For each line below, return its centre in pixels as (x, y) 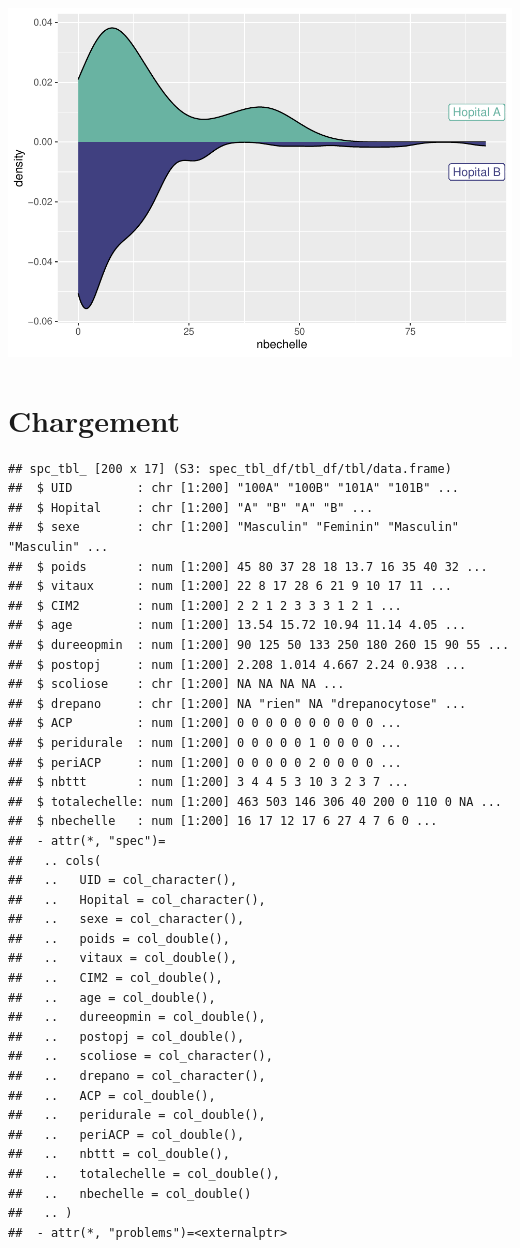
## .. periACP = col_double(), (126, 1134)
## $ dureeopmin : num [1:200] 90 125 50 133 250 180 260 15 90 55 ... (259, 644)
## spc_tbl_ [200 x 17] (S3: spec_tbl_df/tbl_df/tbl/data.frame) (230, 468)
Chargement (94, 419)
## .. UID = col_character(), (123, 880)
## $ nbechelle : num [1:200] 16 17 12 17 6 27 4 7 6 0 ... (223, 821)
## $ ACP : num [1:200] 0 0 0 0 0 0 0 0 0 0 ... (205, 723)
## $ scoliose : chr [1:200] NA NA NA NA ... (176, 684)
